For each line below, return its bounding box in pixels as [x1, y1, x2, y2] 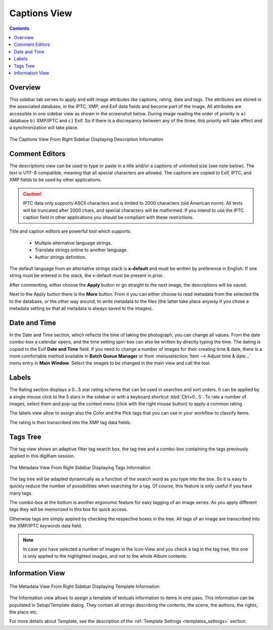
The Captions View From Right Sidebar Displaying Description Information [9, 136, 164, 142]
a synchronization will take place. [9, 124, 79, 131]
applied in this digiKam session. [9, 453, 75, 459]
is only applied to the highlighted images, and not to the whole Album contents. [23, 553, 188, 559]
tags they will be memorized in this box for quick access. [9, 506, 128, 513]
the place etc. [9, 609, 38, 615]
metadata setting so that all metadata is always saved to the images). [9, 305, 154, 311]
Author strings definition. [34, 254, 86, 260]
